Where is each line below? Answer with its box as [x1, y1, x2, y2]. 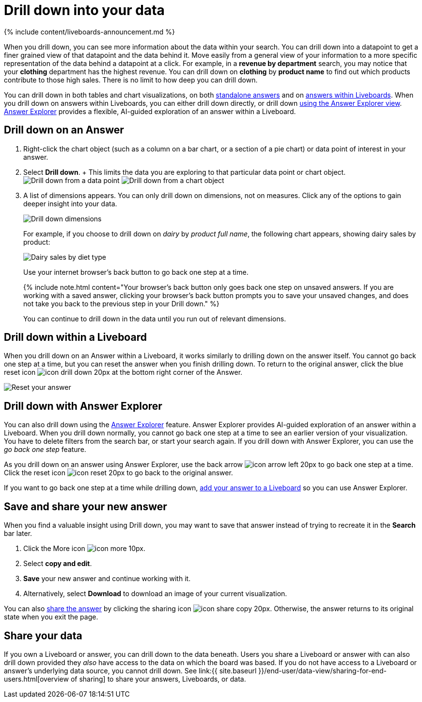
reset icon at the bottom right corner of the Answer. [4, 368, 243, 377]
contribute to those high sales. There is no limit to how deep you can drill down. [4, 75, 258, 84]
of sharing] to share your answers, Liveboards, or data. [70, 674, 246, 683]
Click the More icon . [23, 544, 146, 553]
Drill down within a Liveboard [4, 331, 147, 344]
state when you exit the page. [4, 613, 98, 621]
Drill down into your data [4, 2, 165, 18]
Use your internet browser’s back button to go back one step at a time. [23, 267, 249, 276]
